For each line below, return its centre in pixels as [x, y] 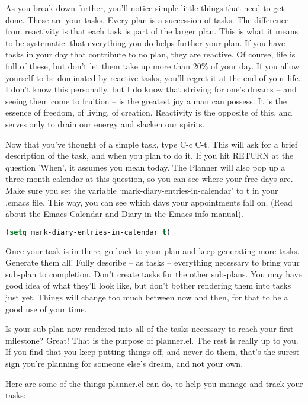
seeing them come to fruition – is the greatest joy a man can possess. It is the [146, 100]
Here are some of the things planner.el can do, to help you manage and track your [154, 383]
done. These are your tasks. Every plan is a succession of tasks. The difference [147, 19]
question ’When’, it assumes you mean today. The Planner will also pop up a [145, 167]
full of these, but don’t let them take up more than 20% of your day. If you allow [153, 65]
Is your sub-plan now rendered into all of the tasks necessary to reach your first [150, 329]
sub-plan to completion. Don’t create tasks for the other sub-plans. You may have [154, 274]
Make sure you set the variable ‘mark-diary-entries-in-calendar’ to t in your [142, 190]
